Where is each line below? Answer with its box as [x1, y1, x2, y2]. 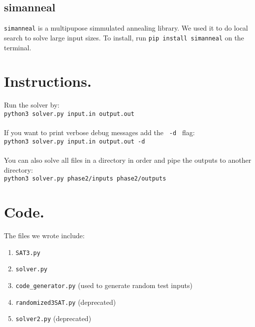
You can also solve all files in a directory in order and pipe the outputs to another [4, 154, 252, 165]
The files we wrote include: [4, 230, 85, 240]
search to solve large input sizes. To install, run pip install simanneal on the [4, 32, 244, 42]
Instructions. [4, 71, 92, 91]
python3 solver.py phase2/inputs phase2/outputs [4, 175, 166, 182]
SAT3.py [15, 249, 40, 256]
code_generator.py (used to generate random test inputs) [15, 280, 193, 290]
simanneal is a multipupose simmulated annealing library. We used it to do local [4, 23, 248, 33]
